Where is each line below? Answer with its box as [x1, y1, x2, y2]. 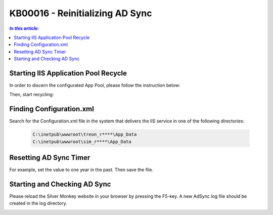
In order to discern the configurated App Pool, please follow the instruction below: [9, 82, 180, 89]
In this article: [9, 25, 39, 31]
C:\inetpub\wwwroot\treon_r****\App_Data [32, 132, 137, 138]
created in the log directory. [9, 200, 67, 206]
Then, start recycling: [9, 92, 54, 98]
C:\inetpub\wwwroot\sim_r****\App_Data [32, 139, 131, 144]
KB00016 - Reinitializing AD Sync [9, 8, 152, 19]
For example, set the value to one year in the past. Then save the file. [9, 167, 154, 173]
